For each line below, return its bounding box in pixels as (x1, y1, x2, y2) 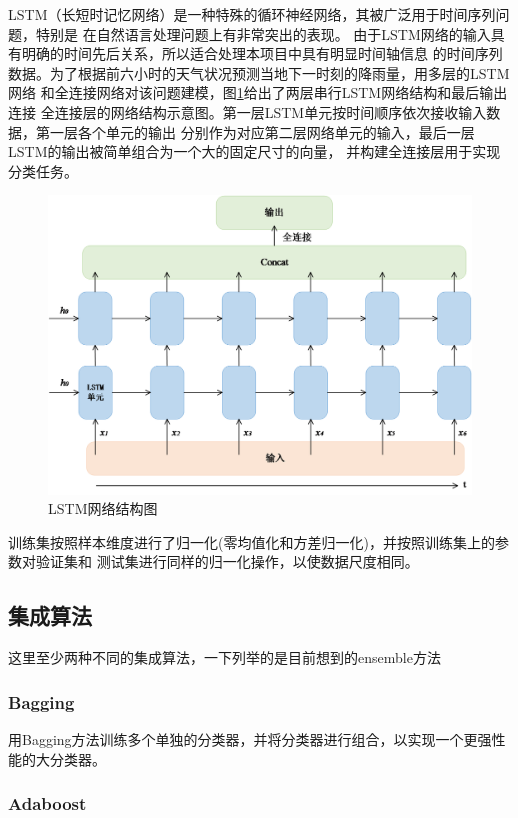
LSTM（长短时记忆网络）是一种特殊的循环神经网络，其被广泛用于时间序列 (8, 4, 496, 24)
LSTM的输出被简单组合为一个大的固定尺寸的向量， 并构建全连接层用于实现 (8, 141, 501, 162)
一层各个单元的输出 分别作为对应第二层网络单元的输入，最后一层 (49, 121, 475, 142)
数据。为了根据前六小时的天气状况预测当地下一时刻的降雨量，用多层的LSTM (8, 62, 510, 83)
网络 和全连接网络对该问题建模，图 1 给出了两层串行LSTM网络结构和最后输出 (8, 82, 508, 103)
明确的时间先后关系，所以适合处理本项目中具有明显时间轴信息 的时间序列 (21, 43, 503, 64)
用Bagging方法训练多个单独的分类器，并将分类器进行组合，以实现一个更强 (8, 729, 492, 750)
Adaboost (8, 791, 87, 816)
